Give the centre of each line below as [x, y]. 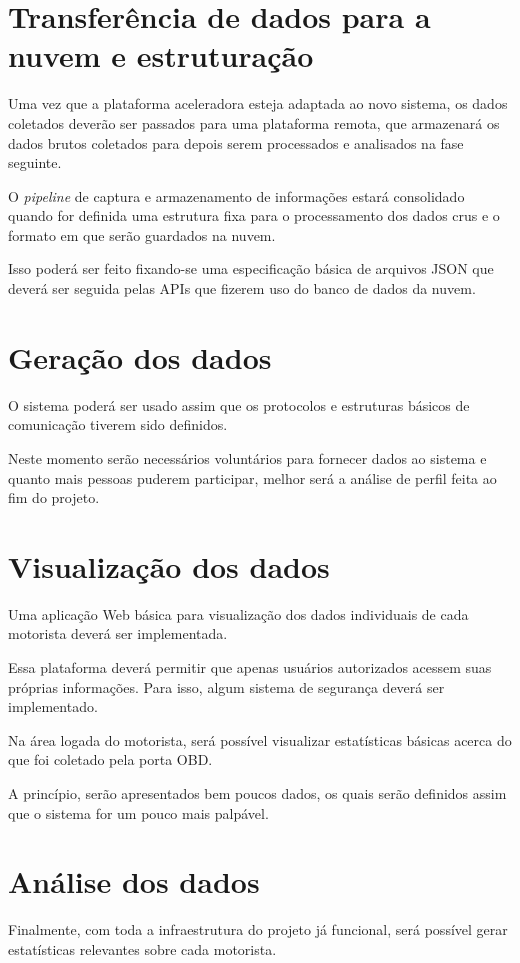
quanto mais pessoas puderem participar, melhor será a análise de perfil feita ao [252, 477]
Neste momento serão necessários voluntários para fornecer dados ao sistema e [247, 457]
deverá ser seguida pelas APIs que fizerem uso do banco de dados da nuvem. [242, 288]
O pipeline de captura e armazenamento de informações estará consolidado [236, 195]
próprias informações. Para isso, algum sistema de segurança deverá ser [226, 686]
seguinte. [35, 162]
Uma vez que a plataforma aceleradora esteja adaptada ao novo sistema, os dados [258, 103]
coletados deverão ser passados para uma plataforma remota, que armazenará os [254, 122]
